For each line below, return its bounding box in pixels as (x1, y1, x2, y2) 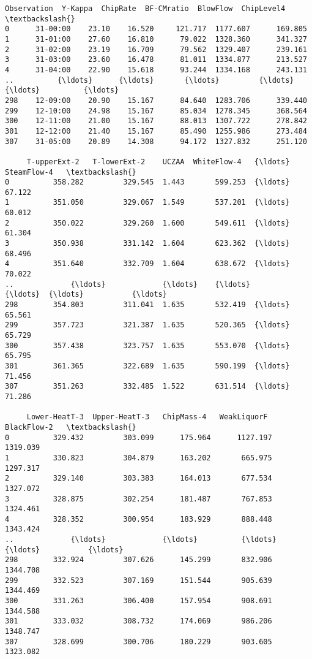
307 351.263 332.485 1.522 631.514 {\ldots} (5, 382, 290, 391)
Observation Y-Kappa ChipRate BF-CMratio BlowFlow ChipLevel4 (5, 4, 286, 13)
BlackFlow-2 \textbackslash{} (5, 422, 136, 432)
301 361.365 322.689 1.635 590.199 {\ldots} (5, 361, 290, 370)
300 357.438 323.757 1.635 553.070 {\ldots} (5, 341, 290, 350)
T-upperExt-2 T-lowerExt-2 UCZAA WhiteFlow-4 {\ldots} (26, 157, 290, 166)
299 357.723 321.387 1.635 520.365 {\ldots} (5, 321, 290, 330)
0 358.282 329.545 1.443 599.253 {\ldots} (5, 178, 290, 187)
